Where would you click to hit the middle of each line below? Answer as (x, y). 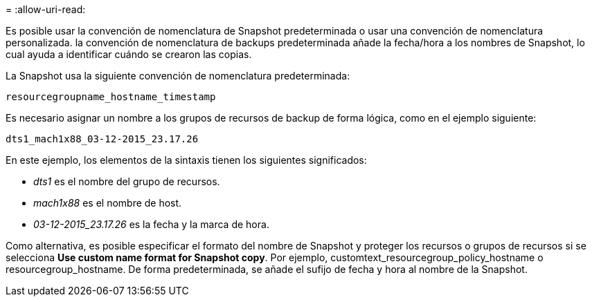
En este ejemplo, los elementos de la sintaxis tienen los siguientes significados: (186, 160)
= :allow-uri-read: (46, 9)
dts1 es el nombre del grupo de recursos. (127, 181)
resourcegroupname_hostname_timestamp (111, 97)
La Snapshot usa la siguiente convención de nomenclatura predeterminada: (178, 76)
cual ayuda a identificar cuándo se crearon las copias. (129, 54)
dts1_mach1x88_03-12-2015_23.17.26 (102, 139)
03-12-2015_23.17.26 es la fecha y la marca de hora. (151, 224)
